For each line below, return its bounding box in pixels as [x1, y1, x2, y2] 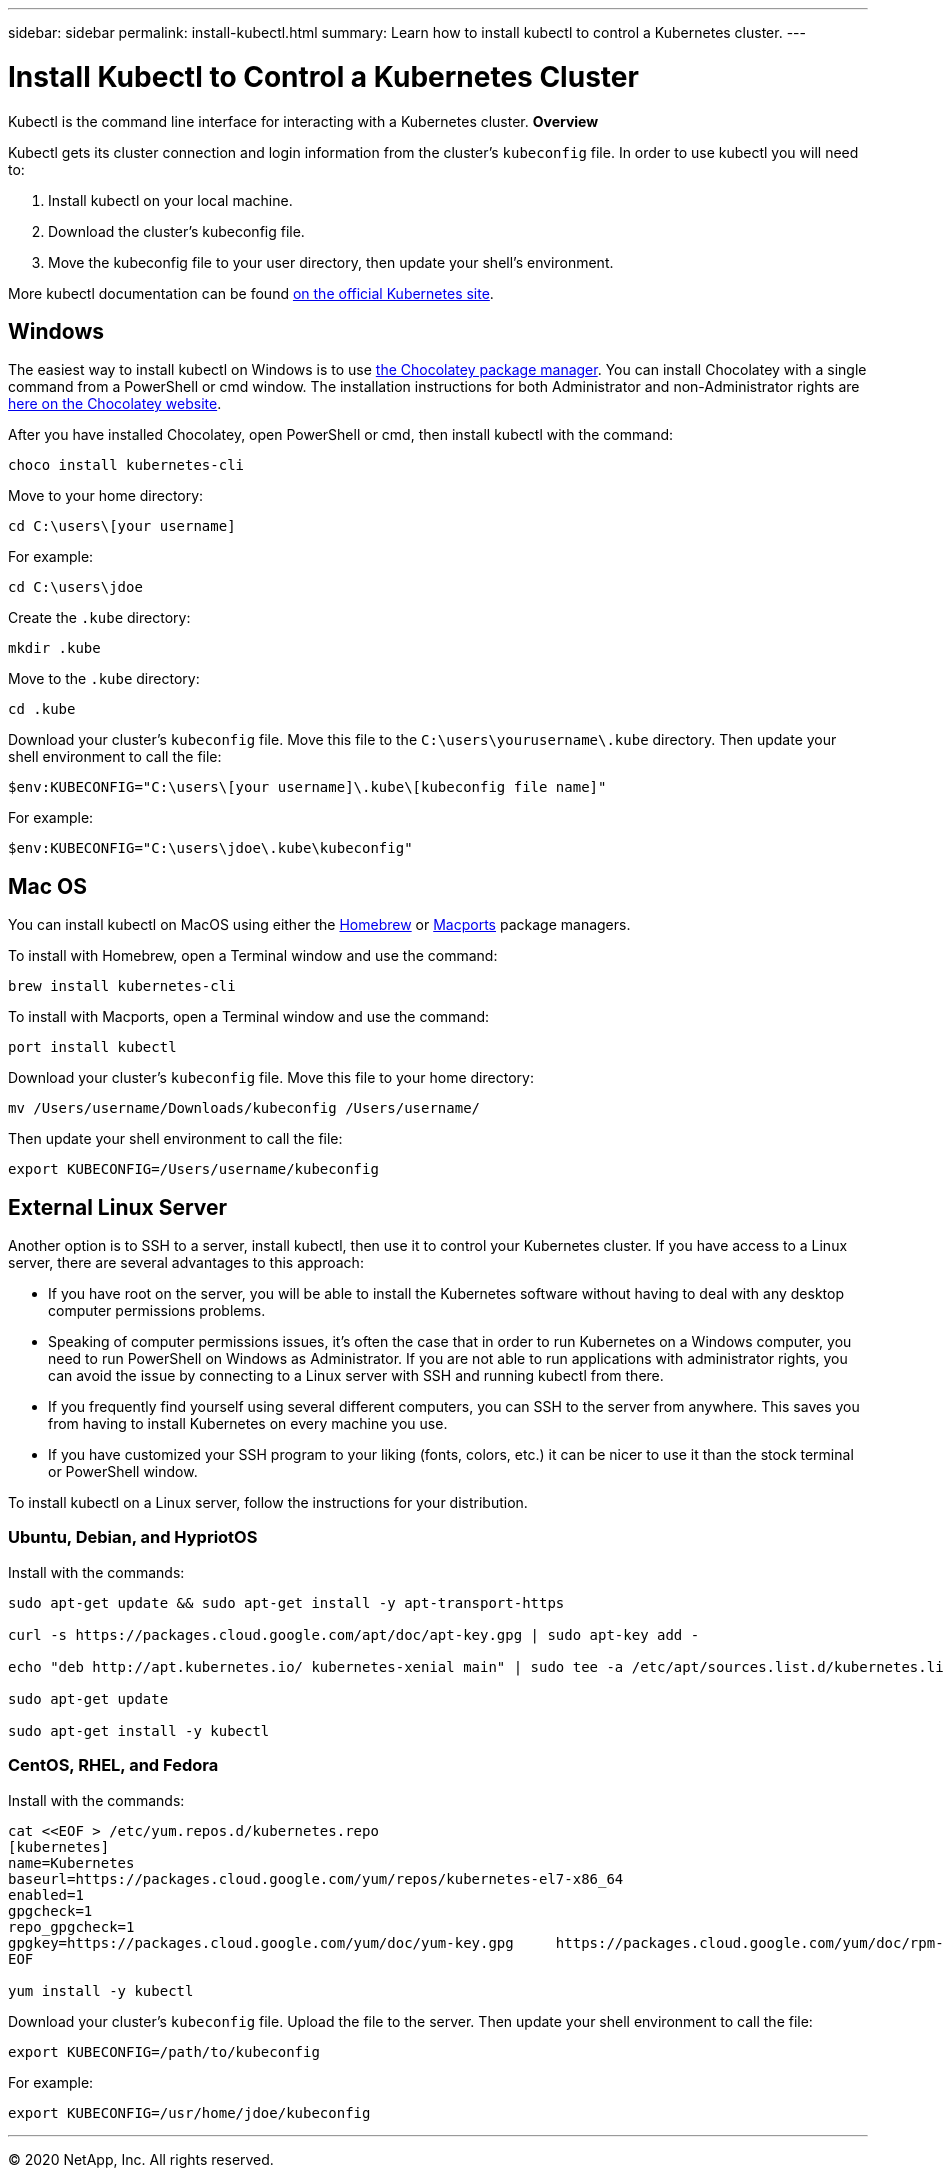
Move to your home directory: [8, 487, 204, 505]
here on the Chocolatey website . [8, 395, 222, 413]
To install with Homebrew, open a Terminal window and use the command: [8, 947, 498, 965]
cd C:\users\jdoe [8, 579, 143, 596]
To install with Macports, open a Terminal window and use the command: [8, 1008, 490, 1026]
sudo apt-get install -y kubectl [8, 1722, 270, 1739]
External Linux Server [8, 1194, 228, 1220]
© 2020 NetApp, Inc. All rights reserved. [8, 2150, 274, 2168]
